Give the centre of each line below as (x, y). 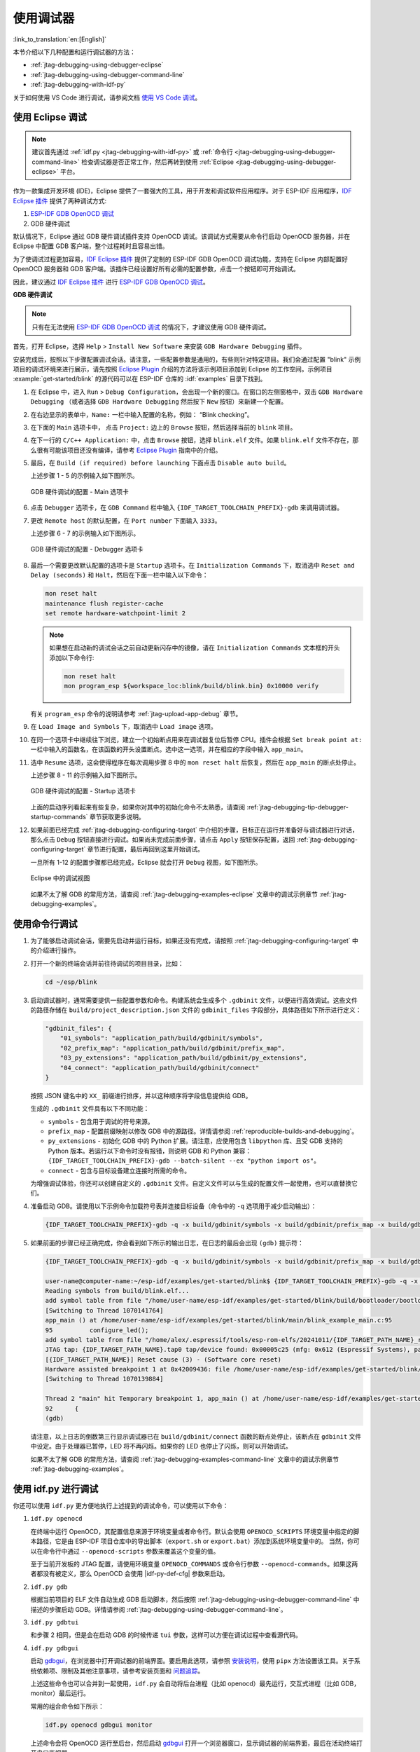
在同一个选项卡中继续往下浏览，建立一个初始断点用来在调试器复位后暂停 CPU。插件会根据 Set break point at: (196, 739)
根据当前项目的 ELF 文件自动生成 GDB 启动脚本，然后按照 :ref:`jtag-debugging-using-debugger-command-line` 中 (195, 1600)
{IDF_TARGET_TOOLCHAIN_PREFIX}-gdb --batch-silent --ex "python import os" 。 (184, 1161)
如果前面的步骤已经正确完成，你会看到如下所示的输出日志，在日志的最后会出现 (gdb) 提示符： (167, 1243)
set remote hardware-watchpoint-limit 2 (115, 613)
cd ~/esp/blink (71, 982)
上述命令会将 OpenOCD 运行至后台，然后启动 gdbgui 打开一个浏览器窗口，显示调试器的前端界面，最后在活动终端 (194, 1743)
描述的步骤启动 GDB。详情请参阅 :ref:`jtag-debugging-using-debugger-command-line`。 (159, 1609)
